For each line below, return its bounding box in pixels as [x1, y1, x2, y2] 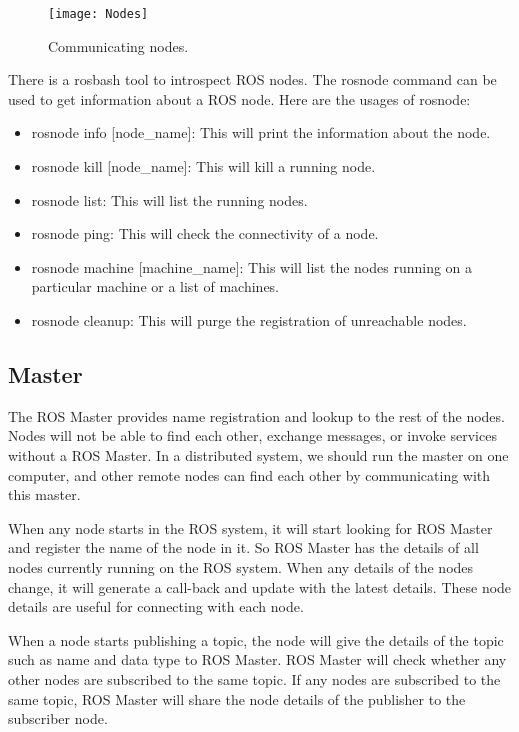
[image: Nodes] [48, 7, 149, 21]
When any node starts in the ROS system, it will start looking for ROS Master [8, 517, 493, 538]
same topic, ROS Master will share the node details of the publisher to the [8, 688, 466, 709]
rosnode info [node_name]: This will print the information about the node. [31, 122, 491, 143]
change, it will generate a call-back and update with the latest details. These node [8, 576, 512, 597]
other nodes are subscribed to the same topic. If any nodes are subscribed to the [8, 668, 501, 689]
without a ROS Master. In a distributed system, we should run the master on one [8, 444, 509, 465]
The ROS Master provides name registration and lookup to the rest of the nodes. [8, 405, 505, 426]
